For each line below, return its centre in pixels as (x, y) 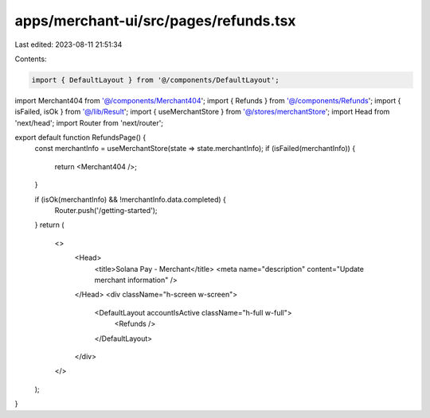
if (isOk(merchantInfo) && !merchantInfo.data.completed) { (131, 199)
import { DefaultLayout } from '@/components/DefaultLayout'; (155, 80)
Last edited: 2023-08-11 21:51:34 (68, 45)
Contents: (31, 59)
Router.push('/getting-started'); (106, 211)
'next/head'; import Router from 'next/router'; (89, 122)
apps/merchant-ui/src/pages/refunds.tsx (155, 21)
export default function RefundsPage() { (80, 137)
